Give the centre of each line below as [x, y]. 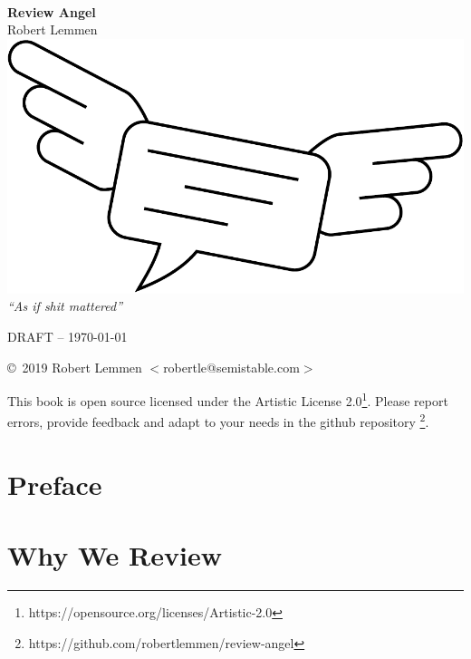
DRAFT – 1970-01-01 [67, 337]
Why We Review [115, 555]
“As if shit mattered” [65, 306]
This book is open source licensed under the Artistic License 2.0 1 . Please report [228, 399]
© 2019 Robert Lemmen [75, 367]
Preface [55, 484]
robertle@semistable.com [231, 367]
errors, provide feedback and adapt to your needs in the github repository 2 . [218, 421]
